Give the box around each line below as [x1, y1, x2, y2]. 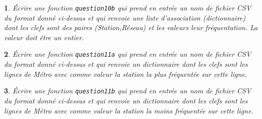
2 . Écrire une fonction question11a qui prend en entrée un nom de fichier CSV [4, 49, 251, 59]
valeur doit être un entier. [4, 32, 84, 42]
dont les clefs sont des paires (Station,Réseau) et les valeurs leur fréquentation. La [4, 22, 258, 33]
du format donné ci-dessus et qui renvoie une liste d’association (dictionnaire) [4, 12, 246, 23]
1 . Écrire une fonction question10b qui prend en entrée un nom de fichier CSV [4, 3, 251, 13]
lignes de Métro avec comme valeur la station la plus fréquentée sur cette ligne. [4, 68, 247, 79]
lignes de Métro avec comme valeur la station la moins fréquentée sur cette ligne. [4, 105, 253, 115]
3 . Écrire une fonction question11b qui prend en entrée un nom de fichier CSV [4, 85, 251, 96]
